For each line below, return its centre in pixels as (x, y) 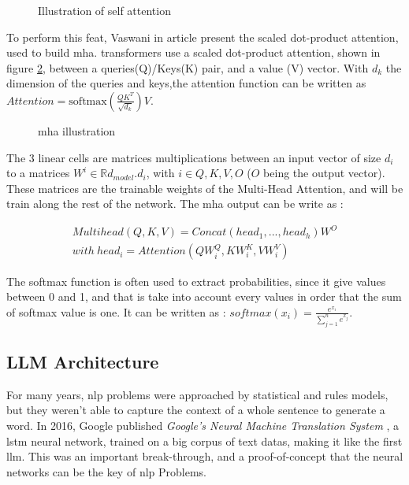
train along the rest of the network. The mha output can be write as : (175, 204)
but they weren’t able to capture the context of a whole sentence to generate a (196, 410)
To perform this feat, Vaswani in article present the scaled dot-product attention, (203, 37)
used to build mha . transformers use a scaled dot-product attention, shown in (193, 52)
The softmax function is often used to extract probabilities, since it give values (196, 281)
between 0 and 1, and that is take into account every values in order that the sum (204, 296)
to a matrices (38, 173)
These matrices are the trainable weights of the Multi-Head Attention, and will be (205, 188)
